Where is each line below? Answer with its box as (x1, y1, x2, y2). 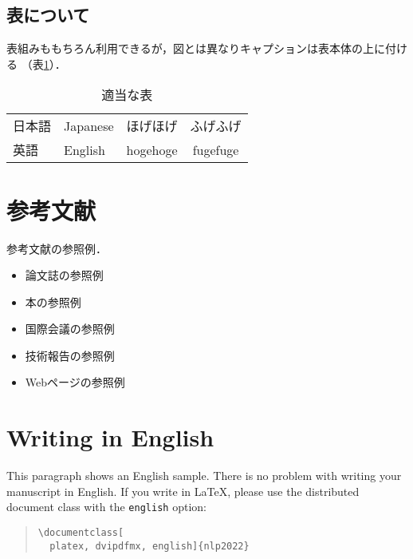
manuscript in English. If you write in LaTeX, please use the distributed (6, 482, 360, 499)
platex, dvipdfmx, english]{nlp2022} (49, 540, 250, 552)
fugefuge (192, 140, 239, 159)
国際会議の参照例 (25, 320, 115, 337)
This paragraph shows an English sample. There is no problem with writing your (6, 467, 402, 484)
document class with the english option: (6, 498, 206, 515)
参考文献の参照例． (6, 240, 107, 256)
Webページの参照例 (25, 374, 125, 391)
